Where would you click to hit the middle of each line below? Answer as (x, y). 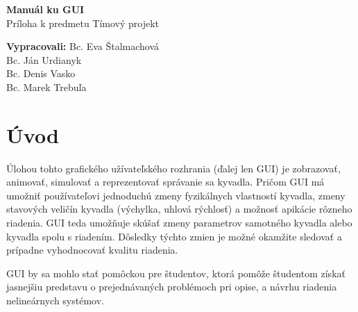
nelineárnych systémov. (55, 301)
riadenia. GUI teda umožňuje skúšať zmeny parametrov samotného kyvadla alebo (179, 223)
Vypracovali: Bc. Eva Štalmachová (83, 46)
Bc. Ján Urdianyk (44, 59)
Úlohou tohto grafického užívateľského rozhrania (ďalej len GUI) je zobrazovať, (173, 168)
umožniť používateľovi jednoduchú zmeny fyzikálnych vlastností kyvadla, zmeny (176, 195)
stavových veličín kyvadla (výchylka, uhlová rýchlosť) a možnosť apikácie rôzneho (179, 209)
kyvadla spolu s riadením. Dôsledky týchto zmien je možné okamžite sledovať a (174, 236)
